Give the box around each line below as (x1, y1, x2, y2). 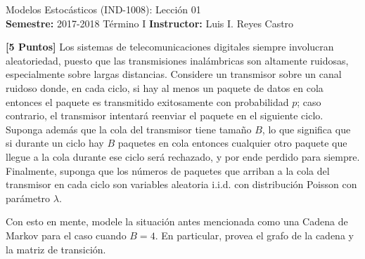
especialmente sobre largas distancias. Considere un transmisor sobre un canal (6, 67, 342, 81)
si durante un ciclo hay (6, 135, 104, 150)
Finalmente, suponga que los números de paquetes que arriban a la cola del (6, 163, 330, 178)
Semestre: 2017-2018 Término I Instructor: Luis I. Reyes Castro (6, 15, 294, 30)
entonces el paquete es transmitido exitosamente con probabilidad (6, 94, 289, 109)
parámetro (6, 190, 51, 205)
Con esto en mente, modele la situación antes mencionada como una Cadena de (6, 214, 348, 229)
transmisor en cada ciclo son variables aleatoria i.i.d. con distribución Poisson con (6, 177, 357, 192)
